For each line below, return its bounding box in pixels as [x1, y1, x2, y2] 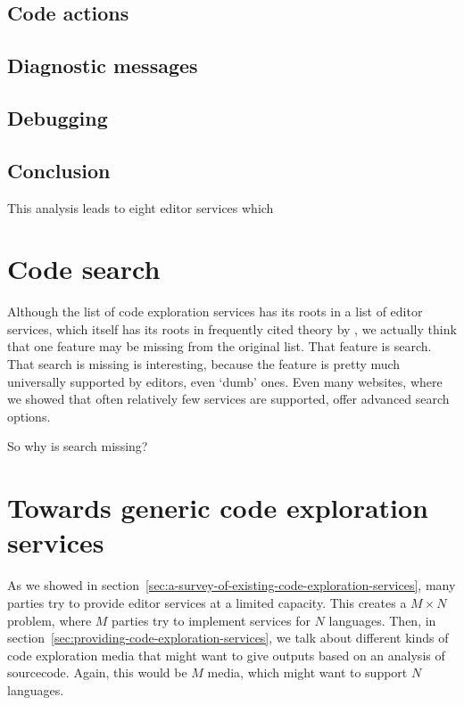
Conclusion [7, 156, 111, 184]
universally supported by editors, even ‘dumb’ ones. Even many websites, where [7, 372, 443, 390]
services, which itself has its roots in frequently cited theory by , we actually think [7, 319, 457, 338]
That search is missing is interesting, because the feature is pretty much [7, 355, 401, 373]
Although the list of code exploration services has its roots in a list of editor [7, 302, 423, 321]
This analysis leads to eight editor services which [7, 198, 274, 217]
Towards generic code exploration [7, 489, 428, 526]
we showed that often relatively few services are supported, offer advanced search [7, 389, 450, 408]
